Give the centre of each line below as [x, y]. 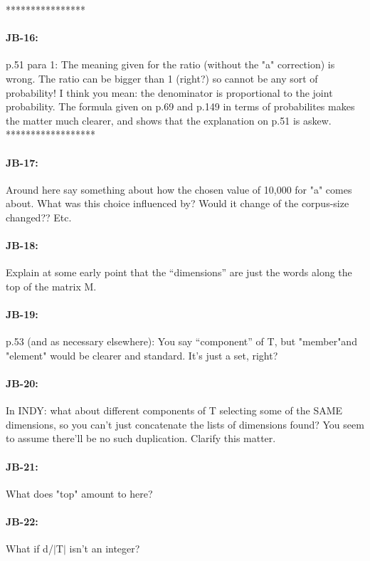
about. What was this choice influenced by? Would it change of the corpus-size [178, 203]
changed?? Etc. [39, 217]
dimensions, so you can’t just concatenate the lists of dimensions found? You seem [185, 424]
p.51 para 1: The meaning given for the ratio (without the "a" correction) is [170, 64]
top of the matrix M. [51, 286]
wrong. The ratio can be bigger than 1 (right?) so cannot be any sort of [162, 78]
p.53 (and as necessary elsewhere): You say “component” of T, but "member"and [181, 341]
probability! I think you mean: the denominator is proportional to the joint [169, 92]
